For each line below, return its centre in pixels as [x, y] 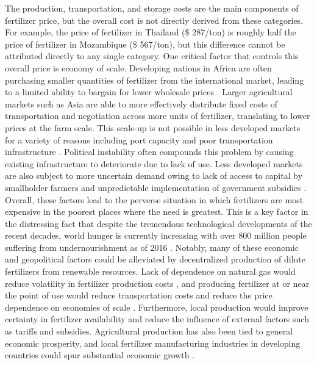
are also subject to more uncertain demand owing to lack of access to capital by [154, 175]
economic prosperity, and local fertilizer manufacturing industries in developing [153, 343]
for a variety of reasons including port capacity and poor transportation [139, 139]
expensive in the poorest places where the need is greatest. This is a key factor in [157, 211]
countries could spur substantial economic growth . [100, 355]
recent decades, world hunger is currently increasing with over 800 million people [156, 235]
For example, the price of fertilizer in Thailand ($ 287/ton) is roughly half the [151, 32]
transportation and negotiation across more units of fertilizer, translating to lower [158, 116]
